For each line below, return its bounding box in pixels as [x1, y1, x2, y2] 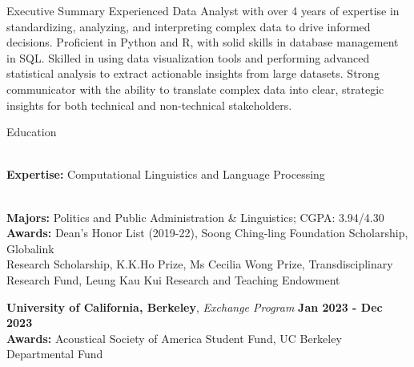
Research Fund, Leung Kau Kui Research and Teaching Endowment [6, 271, 340, 288]
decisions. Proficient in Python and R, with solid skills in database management [6, 34, 399, 50]
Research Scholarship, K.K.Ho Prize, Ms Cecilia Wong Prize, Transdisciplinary [6, 256, 393, 272]
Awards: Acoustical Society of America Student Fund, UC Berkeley [6, 329, 342, 346]
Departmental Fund [6, 345, 103, 362]
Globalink [6, 240, 54, 256]
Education [6, 123, 57, 140]
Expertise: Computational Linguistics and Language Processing [6, 166, 325, 183]
